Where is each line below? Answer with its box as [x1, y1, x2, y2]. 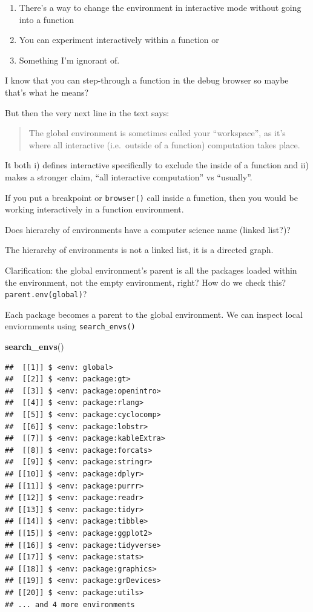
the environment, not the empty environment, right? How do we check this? [5, 275, 286, 288]
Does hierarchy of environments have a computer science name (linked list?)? [5, 223, 291, 235]
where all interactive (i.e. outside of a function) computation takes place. [28, 138, 300, 151]
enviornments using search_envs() [5, 320, 136, 332]
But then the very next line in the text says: [5, 106, 170, 119]
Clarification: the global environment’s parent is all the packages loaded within [5, 263, 297, 276]
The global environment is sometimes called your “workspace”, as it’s [28, 127, 286, 139]
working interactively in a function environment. [5, 203, 184, 216]
